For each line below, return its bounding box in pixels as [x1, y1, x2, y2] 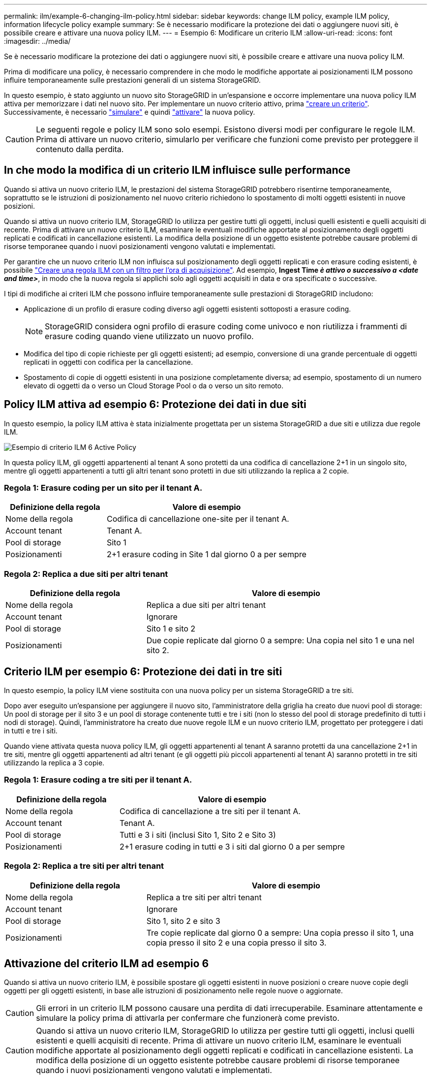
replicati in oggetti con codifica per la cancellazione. [24, 357, 193, 366]
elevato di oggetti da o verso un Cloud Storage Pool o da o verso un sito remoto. [24, 381, 283, 390]
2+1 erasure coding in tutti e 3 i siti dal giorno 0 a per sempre [119, 841, 345, 852]
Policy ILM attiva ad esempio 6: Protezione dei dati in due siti [4, 398, 307, 411]
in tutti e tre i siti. [4, 727, 58, 735]
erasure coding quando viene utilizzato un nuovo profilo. [45, 331, 254, 341]
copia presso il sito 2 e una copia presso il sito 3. [146, 937, 327, 948]
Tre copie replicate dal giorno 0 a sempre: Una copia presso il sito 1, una [146, 927, 414, 938]
